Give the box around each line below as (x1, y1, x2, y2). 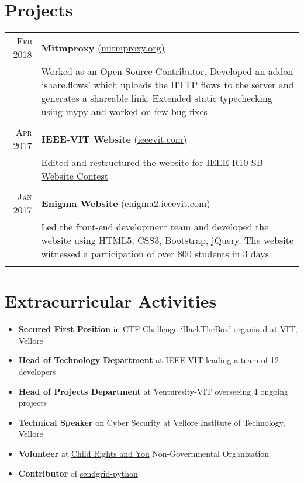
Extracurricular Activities (5, 289, 217, 313)
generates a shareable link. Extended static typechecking (41, 91, 272, 105)
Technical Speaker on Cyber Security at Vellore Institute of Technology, (18, 416, 285, 428)
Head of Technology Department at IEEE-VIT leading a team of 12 (18, 354, 279, 366)
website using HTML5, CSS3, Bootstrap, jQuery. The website (41, 233, 294, 247)
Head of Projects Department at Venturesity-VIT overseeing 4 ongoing (18, 385, 288, 397)
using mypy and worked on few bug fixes (41, 105, 208, 119)
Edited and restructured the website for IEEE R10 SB (41, 156, 264, 170)
